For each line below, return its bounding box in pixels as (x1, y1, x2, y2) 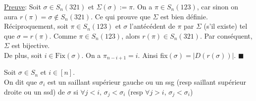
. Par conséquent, (200, 30, 253, 41)
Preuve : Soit (4, 1, 41, 11)
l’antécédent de (129, 21, 175, 31)
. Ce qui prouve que (91, 11, 151, 21)
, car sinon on (197, 1, 239, 11)
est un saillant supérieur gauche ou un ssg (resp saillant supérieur (48, 77, 247, 87)
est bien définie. (160, 11, 208, 21)
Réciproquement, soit (4, 21, 68, 31)
